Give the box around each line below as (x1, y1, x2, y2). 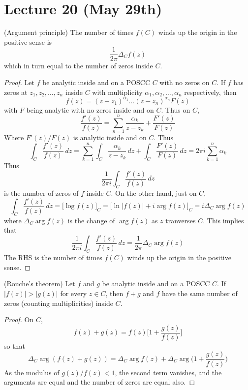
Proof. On (4, 314, 34, 325)
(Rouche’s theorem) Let (4, 278, 75, 289)
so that (4, 340, 25, 351)
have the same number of (162, 288, 238, 299)
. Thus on (161, 104, 190, 115)
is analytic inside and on (73, 132, 147, 143)
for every (60, 288, 87, 299)
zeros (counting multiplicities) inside (4, 298, 113, 308)
